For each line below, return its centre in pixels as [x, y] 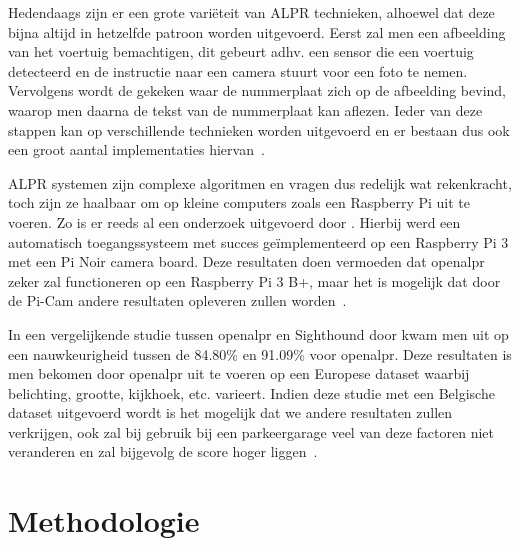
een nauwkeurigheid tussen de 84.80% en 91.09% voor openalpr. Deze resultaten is [260, 353]
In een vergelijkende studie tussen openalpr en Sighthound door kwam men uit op [258, 333]
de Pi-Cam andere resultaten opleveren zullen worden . [177, 300]
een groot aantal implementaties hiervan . [136, 149]
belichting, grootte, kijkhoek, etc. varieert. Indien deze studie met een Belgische [251, 392]
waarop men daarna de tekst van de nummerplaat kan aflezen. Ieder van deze [245, 109]
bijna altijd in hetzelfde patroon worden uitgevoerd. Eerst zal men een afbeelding [257, 31]
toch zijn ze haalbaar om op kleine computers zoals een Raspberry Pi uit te [239, 202]
